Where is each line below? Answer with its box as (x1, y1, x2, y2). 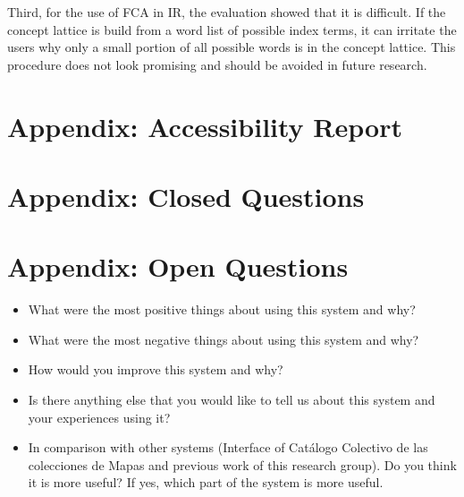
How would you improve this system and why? (28, 360, 283, 379)
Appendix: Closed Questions (7, 177, 365, 214)
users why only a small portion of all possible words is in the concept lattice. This (7, 38, 456, 56)
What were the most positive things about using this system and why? (28, 300, 416, 319)
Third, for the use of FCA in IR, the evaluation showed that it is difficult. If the (7, 3, 446, 21)
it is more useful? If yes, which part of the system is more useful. (28, 473, 384, 492)
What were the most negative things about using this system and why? (28, 330, 419, 348)
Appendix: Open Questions (7, 248, 349, 285)
